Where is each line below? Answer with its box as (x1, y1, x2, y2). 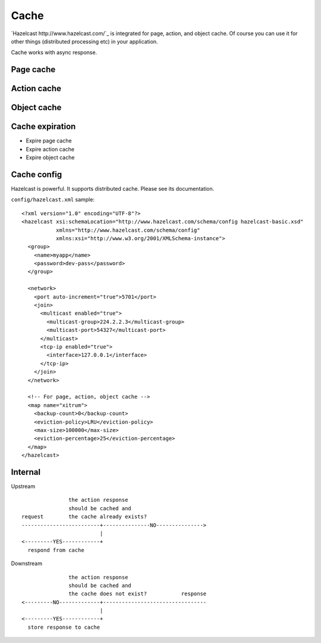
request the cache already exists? (21, 513, 147, 520)
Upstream (11, 483, 36, 490)
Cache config (11, 169, 62, 179)
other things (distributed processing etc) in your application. (11, 38, 158, 45)
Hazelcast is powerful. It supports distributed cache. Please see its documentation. (11, 185, 215, 192)
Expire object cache (26, 154, 75, 161)
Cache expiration (11, 122, 76, 132)
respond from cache (27, 546, 84, 554)
